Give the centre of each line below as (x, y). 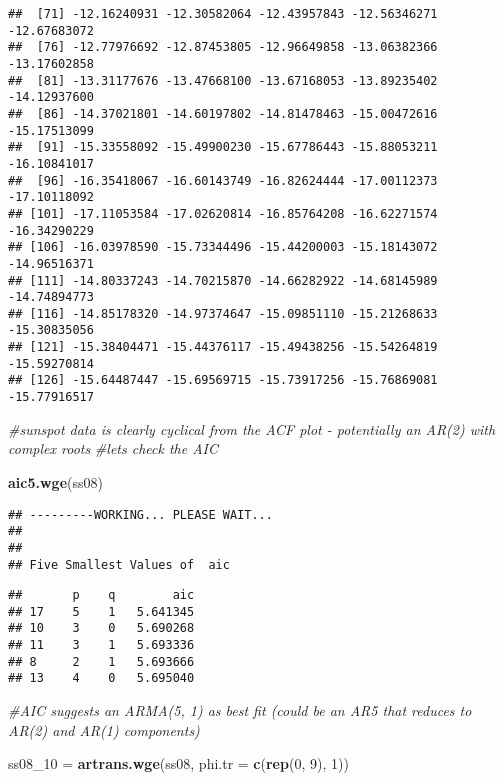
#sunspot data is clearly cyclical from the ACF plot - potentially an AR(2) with (252, 428)
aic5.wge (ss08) (55, 481)
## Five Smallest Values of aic (119, 564)
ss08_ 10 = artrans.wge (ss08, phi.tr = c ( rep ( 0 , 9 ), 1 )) (178, 763)
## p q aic (101, 595)
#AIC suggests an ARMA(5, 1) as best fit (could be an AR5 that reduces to (240, 710)
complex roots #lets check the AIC (113, 448)
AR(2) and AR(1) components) (104, 729)
